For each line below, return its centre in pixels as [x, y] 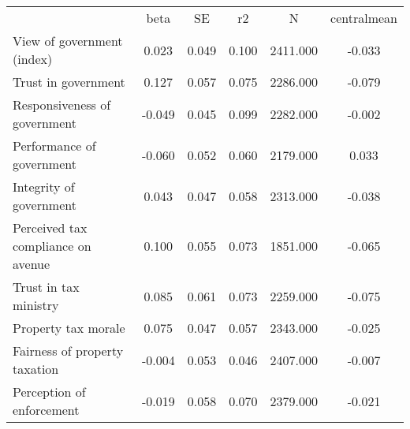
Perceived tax [50, 228]
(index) [33, 59]
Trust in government [69, 82]
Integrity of [44, 187]
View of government [68, 41]
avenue [32, 264]
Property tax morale [69, 328]
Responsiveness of [62, 104]
